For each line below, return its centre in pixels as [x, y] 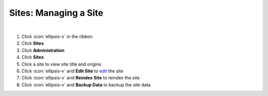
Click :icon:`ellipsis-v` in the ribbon [57, 36]
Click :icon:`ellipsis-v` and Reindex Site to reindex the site [81, 78]
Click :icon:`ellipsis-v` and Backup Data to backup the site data [86, 85]
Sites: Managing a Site [56, 13]
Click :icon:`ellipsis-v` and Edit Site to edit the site [72, 71]
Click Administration [43, 50]
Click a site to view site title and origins [61, 64]
